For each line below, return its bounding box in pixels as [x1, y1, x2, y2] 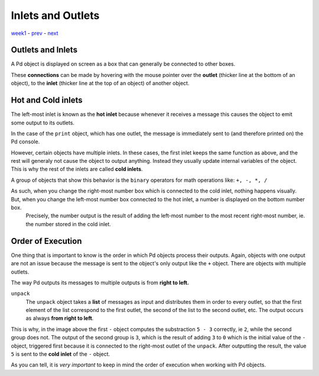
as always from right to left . [25, 314, 94, 322]
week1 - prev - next [11, 30, 58, 37]
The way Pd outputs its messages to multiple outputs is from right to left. [11, 279, 189, 286]
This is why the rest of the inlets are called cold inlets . [11, 166, 143, 173]
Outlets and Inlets [11, 45, 78, 55]
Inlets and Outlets [11, 9, 100, 22]
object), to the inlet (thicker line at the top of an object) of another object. [11, 80, 190, 87]
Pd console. [11, 138, 40, 145]
